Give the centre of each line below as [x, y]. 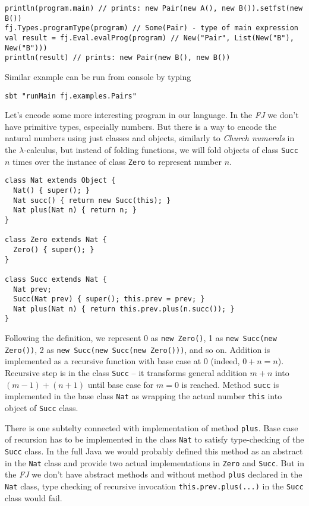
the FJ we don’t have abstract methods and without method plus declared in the [154, 474]
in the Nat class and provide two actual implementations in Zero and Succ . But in [154, 462]
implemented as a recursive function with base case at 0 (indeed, [122, 361]
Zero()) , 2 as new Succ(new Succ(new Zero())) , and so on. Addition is [138, 349]
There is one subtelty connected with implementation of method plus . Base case [152, 427]
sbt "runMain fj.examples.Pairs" [71, 96]
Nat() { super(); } [52, 190]
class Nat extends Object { [60, 181]
